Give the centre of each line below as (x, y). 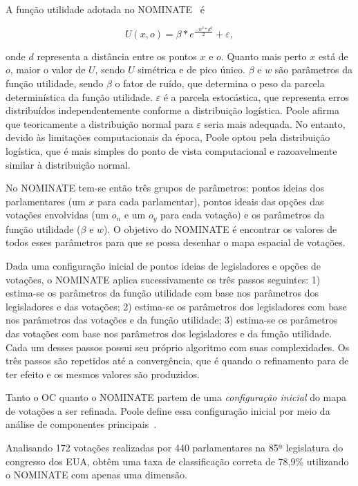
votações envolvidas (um (57, 215)
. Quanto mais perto (264, 56)
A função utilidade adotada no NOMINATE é (105, 9)
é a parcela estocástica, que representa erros (256, 96)
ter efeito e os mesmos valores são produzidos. (103, 374)
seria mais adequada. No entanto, (275, 123)
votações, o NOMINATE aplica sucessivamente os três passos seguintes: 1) (163, 279)
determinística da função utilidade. (79, 96)
